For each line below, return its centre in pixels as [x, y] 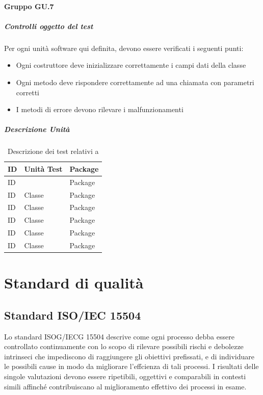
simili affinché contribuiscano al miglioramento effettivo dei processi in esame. [125, 386]
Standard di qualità [74, 283]
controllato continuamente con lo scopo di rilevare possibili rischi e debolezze [124, 346]
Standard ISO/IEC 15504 [73, 315]
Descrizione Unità [37, 129]
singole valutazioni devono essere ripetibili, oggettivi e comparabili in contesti [125, 376]
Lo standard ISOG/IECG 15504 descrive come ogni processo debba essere [119, 336]
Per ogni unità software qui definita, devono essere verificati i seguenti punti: [124, 48]
